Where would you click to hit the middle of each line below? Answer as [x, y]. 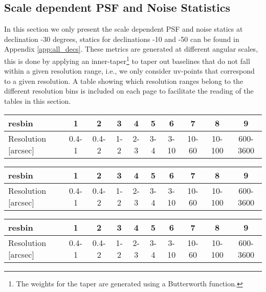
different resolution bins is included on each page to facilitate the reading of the [129, 91]
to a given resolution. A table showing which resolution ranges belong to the [124, 81]
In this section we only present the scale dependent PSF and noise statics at [124, 29]
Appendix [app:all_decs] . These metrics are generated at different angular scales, [131, 49]
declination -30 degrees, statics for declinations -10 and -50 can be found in [122, 39]
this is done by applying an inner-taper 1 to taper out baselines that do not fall [127, 60]
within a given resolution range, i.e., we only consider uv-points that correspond [129, 71]
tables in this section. [38, 101]
